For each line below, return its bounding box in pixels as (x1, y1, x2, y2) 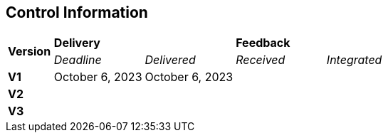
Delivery (53, 36, 100, 51)
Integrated (326, 53, 382, 68)
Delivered (145, 53, 196, 68)
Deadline (53, 53, 102, 68)
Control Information (6, 4, 148, 21)
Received (236, 53, 285, 68)
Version (8, 44, 51, 59)
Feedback (236, 36, 290, 51)
